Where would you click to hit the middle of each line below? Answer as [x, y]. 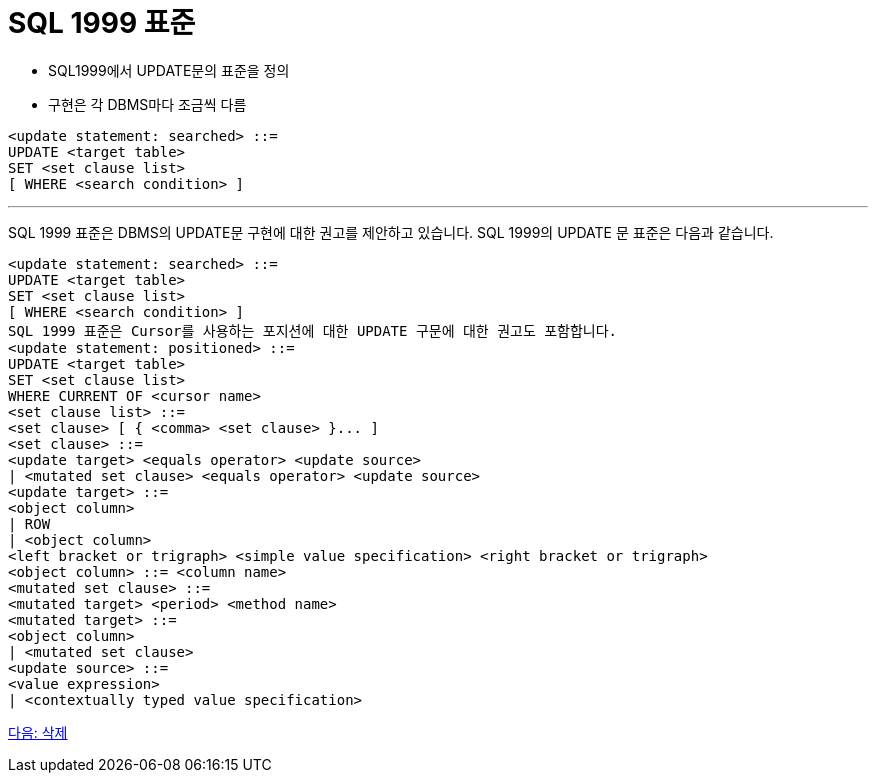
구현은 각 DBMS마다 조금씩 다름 [147, 104]
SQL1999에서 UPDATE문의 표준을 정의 [169, 70]
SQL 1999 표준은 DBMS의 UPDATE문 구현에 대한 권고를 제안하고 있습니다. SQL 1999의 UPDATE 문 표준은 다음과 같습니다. [391, 232]
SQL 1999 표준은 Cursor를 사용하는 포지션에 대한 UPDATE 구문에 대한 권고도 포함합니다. [313, 330]
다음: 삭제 [38, 732]
